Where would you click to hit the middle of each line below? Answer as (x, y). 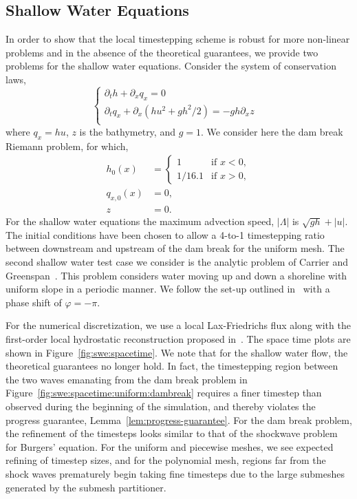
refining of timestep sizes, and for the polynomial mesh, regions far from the (166, 460)
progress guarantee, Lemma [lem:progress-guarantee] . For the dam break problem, (179, 420)
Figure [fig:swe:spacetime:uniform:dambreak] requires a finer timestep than (164, 393)
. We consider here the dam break (272, 131)
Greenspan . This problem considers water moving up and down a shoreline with (176, 275)
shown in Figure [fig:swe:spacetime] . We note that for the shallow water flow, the (177, 352)
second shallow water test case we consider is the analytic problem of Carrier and (177, 262)
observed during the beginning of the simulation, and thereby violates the (161, 406)
